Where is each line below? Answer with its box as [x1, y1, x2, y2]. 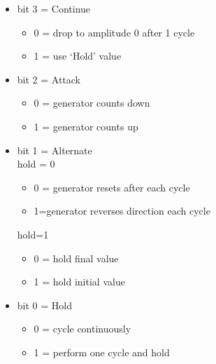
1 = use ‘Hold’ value [34, 48, 122, 63]
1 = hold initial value [34, 274, 125, 289]
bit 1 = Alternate [17, 142, 92, 157]
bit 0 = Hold [17, 297, 72, 312]
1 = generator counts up [34, 119, 138, 133]
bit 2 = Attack [17, 72, 81, 86]
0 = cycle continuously [34, 321, 131, 336]
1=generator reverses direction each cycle [34, 203, 210, 218]
